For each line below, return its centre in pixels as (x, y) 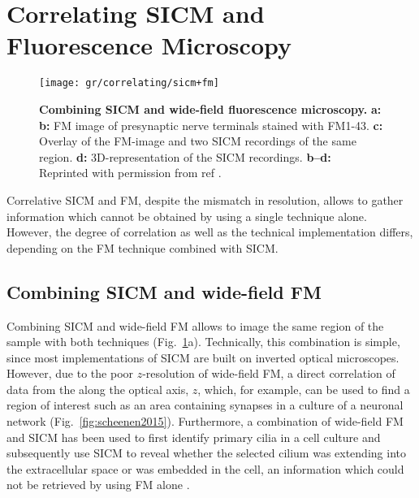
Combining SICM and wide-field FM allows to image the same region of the (195, 325)
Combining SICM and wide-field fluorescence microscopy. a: (210, 108)
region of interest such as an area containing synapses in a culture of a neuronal (205, 405)
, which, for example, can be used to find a (304, 389)
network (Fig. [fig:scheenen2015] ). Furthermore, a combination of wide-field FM (205, 421)
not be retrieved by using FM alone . (98, 485)
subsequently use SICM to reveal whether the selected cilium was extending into (206, 453)
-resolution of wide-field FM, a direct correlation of (269, 373)
